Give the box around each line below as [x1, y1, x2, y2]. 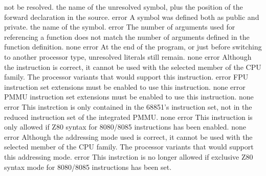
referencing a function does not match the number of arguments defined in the [4, 31, 250, 42]
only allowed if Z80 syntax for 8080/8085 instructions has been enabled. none [4, 121, 246, 132]
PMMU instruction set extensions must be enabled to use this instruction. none [4, 91, 254, 102]
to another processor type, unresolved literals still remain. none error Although [4, 51, 252, 62]
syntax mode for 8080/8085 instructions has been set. [4, 161, 172, 172]
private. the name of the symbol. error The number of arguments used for [4, 21, 235, 32]
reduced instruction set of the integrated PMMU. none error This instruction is [4, 111, 253, 122]
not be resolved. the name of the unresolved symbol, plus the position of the [4, 2, 243, 12]
